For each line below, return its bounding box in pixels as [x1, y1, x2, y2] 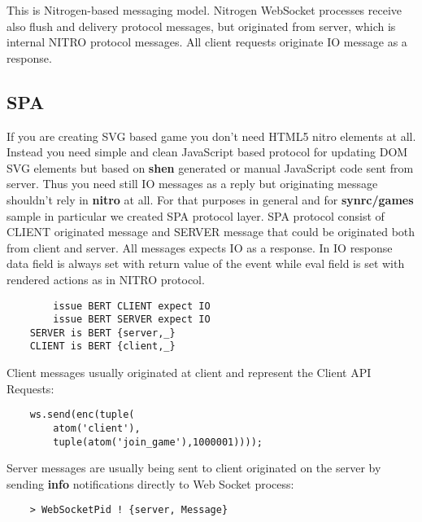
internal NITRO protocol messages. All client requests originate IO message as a [7, 33, 407, 50]
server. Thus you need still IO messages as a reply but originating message [7, 175, 378, 192]
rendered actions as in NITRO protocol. [7, 270, 205, 287]
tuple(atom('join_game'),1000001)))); [53, 436, 263, 448]
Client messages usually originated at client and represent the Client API [7, 364, 372, 381]
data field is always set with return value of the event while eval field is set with [7, 255, 405, 272]
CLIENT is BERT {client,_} [29, 340, 176, 353]
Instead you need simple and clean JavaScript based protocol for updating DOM [7, 143, 408, 160]
